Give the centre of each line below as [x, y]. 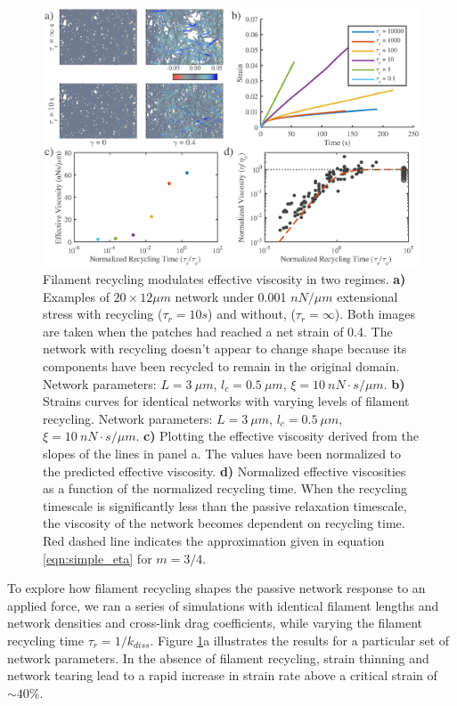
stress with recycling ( [103, 314]
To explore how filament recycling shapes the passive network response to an [216, 588]
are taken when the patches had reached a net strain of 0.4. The [218, 331]
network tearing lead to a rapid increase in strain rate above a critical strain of [222, 675]
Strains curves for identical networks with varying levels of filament [226, 401]
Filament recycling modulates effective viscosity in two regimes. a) [224, 279]
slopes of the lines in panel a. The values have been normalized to [222, 454]
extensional [367, 296]
